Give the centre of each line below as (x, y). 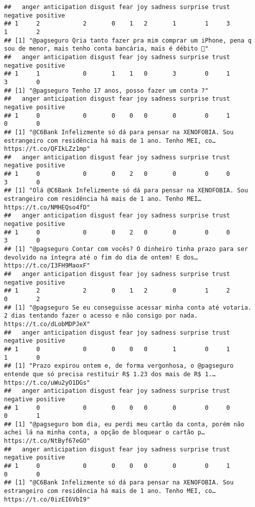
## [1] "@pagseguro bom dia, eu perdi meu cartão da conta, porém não (124, 424)
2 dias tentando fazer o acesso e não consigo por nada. (101, 316)
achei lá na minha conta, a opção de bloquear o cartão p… (104, 433)
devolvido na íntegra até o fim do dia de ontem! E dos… (101, 257)
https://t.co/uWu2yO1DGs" (47, 383)
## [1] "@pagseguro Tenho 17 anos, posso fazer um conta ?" (106, 90)
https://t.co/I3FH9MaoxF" (47, 266)
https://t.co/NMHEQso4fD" (47, 207)
